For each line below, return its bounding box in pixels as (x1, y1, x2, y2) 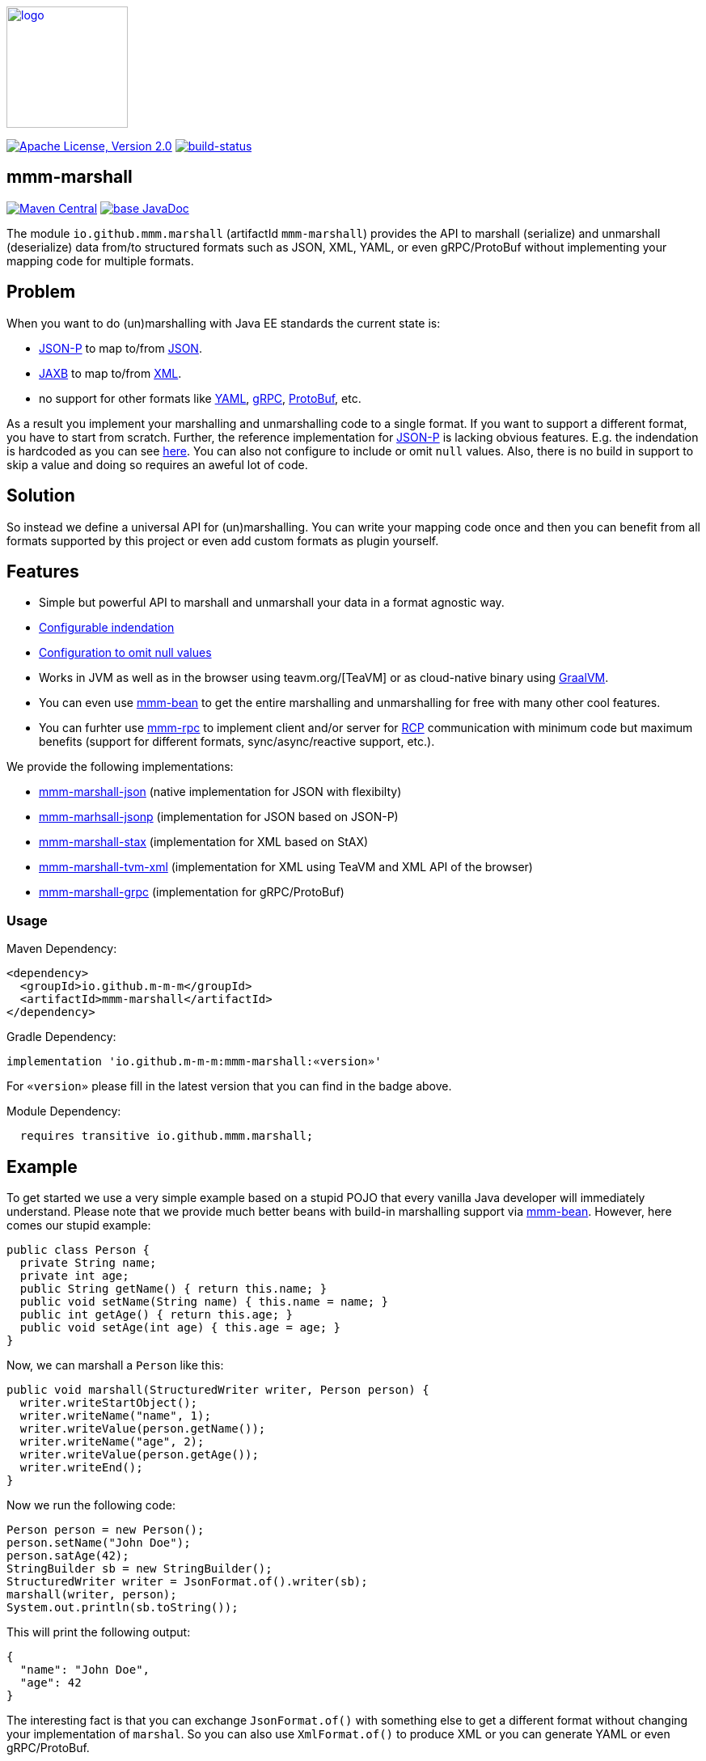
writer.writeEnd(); (19, 1460, 143, 1474)
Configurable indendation (39, 620, 175, 635)
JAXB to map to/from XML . (39, 366, 182, 380)
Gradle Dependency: (6, 1030, 116, 1044)
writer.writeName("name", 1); (19, 1408, 211, 1422)
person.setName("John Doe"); (6, 1535, 191, 1549)
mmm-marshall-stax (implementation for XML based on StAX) (39, 835, 369, 849)
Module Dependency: (6, 1104, 121, 1119)
